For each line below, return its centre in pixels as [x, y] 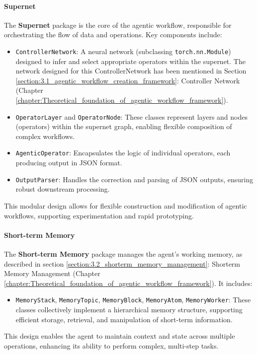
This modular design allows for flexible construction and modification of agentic [126, 205]
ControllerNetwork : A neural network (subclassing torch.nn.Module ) [123, 51]
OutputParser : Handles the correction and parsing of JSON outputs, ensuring [134, 179]
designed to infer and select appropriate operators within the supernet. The [130, 61]
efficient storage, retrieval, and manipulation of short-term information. [124, 319]
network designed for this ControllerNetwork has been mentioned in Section [131, 71]
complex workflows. [45, 136]
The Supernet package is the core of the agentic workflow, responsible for [118, 25]
